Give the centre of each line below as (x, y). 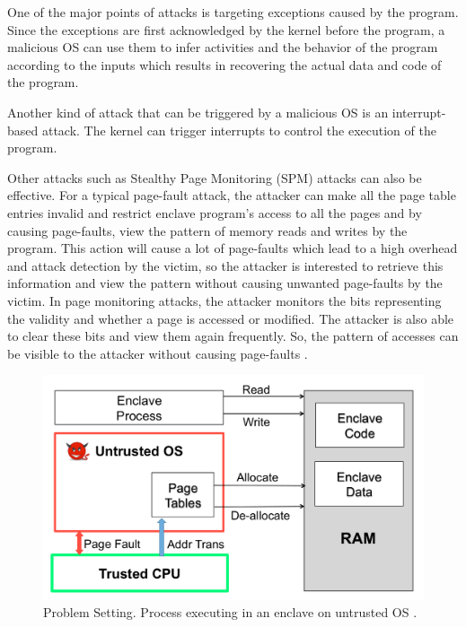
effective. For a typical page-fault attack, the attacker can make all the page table (232, 195)
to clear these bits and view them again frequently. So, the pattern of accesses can (233, 336)
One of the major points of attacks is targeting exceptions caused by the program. (233, 12)
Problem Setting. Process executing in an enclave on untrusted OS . (230, 612)
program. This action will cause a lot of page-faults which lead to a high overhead (233, 248)
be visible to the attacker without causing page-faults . (158, 353)
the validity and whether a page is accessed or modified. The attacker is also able (231, 318)
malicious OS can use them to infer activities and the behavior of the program (223, 47)
